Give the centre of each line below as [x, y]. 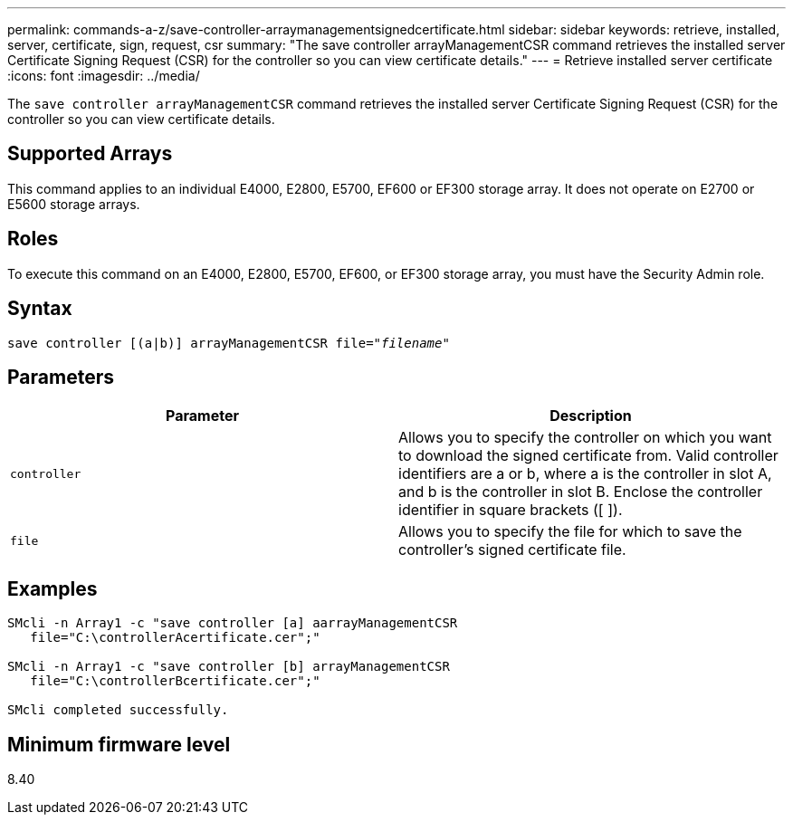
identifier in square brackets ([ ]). [511, 510]
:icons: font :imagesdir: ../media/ [104, 76]
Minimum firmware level [119, 744]
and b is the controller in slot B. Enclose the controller [581, 492]
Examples [53, 588]
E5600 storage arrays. [74, 204]
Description [591, 416]
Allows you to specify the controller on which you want [585, 438]
